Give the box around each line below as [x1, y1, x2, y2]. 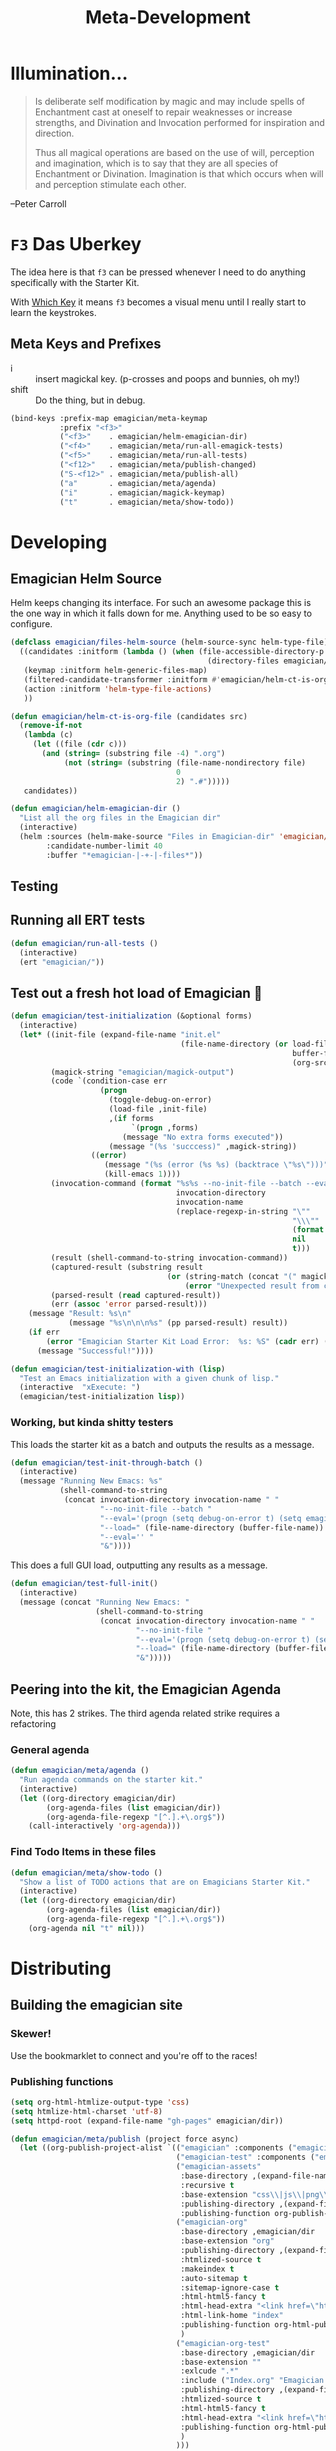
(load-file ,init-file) [108, 1104, 208, 1115]
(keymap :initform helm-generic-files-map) [23, 666, 208, 676]
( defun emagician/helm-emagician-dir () [10, 804, 182, 814]
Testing [10, 878, 59, 895]
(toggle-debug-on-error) [108, 1095, 213, 1105]
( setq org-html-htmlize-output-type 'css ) [10, 2097, 190, 2107]
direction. [34, 127, 75, 139]
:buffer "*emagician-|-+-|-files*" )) [46, 850, 203, 860]
